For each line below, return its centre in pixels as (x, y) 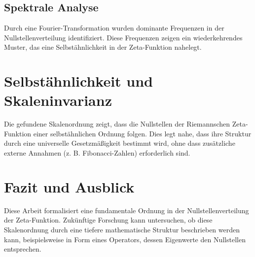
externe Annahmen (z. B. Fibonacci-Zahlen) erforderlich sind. (97, 153)
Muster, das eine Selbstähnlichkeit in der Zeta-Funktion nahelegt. (103, 47)
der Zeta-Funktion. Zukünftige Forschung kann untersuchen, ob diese (108, 220)
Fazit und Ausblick (69, 186)
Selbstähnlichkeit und (79, 81)
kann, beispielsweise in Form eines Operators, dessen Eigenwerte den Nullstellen (125, 239)
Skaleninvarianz (58, 100)
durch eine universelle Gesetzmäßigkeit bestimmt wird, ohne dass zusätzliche (120, 143)
